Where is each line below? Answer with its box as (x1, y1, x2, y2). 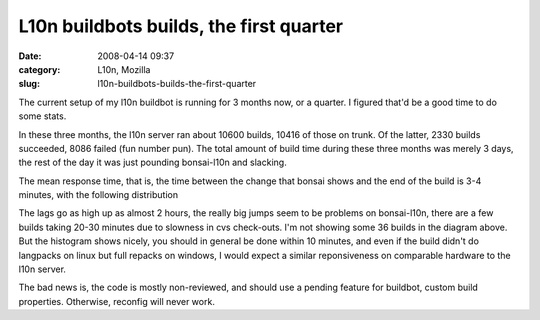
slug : (18, 78, 40, 90)
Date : (18, 50, 42, 62)
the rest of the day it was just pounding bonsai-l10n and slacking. (18, 156, 287, 169)
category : (18, 63, 61, 75)
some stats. (18, 110, 67, 122)
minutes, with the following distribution (18, 189, 179, 201)
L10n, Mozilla (97, 63, 151, 75)
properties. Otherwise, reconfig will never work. (18, 295, 215, 307)
